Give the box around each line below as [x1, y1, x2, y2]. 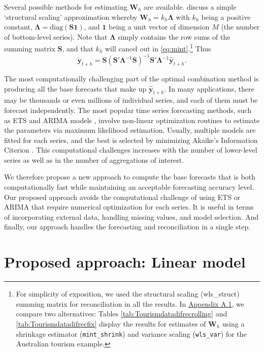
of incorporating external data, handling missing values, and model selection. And [4, 211, 259, 222]
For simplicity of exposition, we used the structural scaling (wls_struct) [16, 288, 240, 299]
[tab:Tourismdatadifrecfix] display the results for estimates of [16, 318, 206, 329]
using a [222, 318, 245, 329]
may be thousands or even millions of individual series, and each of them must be [4, 95, 258, 105]
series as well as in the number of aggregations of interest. [4, 154, 184, 165]
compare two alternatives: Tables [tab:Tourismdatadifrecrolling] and [16, 308, 227, 319]
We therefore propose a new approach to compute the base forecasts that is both [4, 171, 255, 182]
